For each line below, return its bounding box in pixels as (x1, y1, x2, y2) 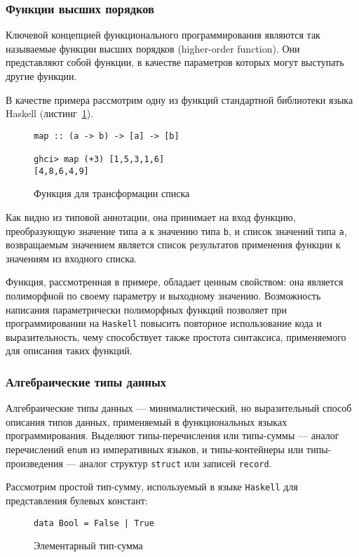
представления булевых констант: (6, 493, 148, 508)
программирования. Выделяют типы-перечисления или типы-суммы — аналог (6, 428, 339, 443)
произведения (6, 455, 63, 470)
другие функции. (6, 69, 77, 83)
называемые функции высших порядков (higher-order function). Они (6, 41, 300, 55)
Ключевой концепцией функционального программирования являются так (6, 27, 320, 42)
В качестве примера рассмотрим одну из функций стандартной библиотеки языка (6, 92, 353, 107)
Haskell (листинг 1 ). (6, 106, 94, 121)
